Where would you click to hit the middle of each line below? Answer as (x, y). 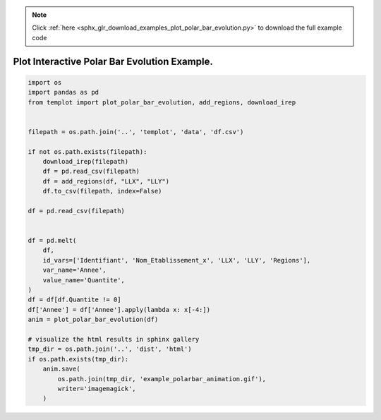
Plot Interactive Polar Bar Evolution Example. (113, 61)
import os (45, 82)
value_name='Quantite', (84, 280)
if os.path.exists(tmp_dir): (78, 359)
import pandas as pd (63, 92)
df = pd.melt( (52, 241)
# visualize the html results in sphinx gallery (114, 339)
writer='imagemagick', (97, 389)
